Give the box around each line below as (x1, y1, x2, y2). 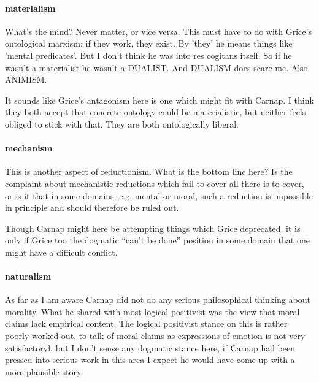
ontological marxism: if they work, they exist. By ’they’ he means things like (5, 37, 293, 50)
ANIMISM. (5, 73, 47, 86)
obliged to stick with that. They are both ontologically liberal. (5, 117, 239, 130)
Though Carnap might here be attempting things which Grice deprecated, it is (5, 221, 301, 234)
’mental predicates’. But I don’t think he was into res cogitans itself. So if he (5, 48, 292, 61)
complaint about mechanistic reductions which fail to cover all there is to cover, (5, 177, 304, 189)
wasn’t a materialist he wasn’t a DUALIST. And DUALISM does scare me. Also (5, 61, 308, 74)
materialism (5, 1, 56, 14)
